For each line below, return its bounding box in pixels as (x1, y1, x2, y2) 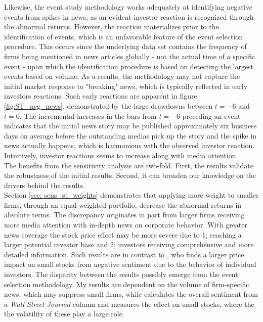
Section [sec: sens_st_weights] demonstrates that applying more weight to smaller (4, 190, 259, 200)
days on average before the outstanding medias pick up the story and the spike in (4, 130, 257, 141)
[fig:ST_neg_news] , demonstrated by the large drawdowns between (4, 100, 213, 111)
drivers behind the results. (4, 179, 85, 190)
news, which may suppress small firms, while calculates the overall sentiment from (4, 289, 258, 299)
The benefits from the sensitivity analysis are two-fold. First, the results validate (4, 160, 253, 170)
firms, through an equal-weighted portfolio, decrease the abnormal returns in (4, 199, 242, 210)
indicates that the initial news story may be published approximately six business (4, 120, 257, 131)
